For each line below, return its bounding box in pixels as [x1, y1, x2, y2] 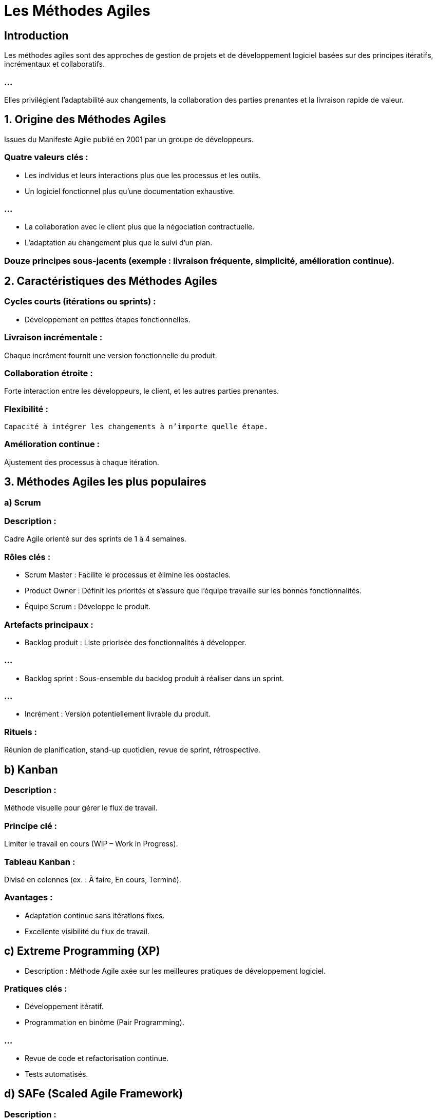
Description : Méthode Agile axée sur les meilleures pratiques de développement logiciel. [25, 966, 326, 975]
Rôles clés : [4, 551, 51, 562]
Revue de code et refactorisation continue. [25, 1054, 169, 1063]
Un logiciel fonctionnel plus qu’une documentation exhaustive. [25, 186, 235, 196]
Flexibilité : [4, 403, 48, 414]
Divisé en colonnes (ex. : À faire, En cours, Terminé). [4, 875, 181, 884]
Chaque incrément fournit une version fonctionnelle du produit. [4, 351, 217, 360]
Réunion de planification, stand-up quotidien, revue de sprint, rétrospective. [4, 745, 260, 755]
